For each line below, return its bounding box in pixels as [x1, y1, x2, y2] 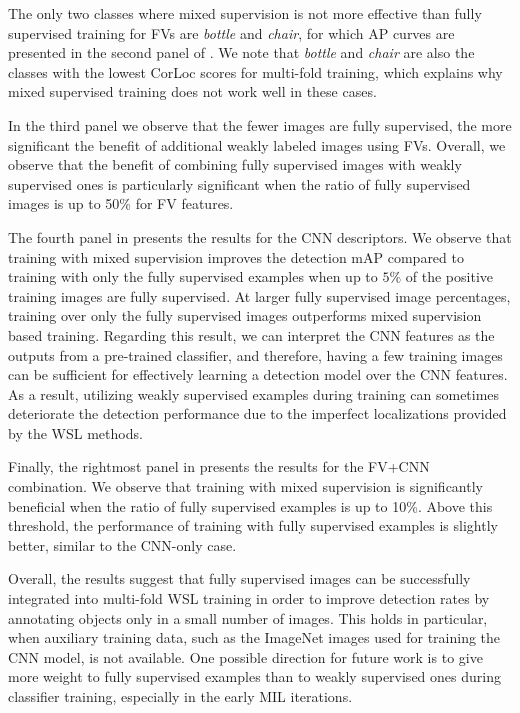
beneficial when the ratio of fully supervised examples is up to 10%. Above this [8, 495, 493, 516]
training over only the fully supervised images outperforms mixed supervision [8, 305, 482, 326]
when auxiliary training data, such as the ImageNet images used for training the [8, 627, 501, 648]
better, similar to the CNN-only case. [8, 534, 237, 555]
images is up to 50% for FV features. [8, 193, 234, 214]
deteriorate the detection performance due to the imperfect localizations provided [8, 403, 507, 424]
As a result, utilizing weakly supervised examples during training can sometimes [8, 383, 500, 404]
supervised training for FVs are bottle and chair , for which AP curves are [8, 22, 455, 43]
